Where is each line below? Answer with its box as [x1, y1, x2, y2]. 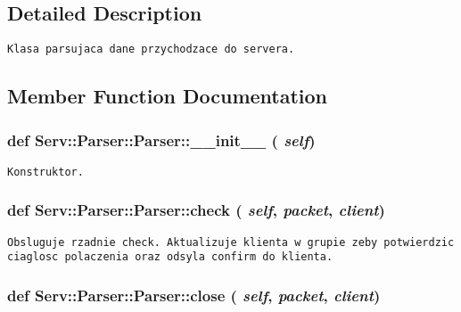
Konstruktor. [7, 165, 84, 178]
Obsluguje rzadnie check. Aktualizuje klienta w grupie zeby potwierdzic [7, 235, 455, 249]
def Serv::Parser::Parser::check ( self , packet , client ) [7, 199, 385, 221]
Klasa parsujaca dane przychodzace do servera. [7, 43, 295, 56]
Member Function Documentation [7, 82, 328, 110]
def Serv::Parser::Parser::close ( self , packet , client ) [7, 283, 381, 306]
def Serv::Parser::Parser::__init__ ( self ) [7, 128, 316, 151]
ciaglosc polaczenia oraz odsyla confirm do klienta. [7, 250, 333, 264]
